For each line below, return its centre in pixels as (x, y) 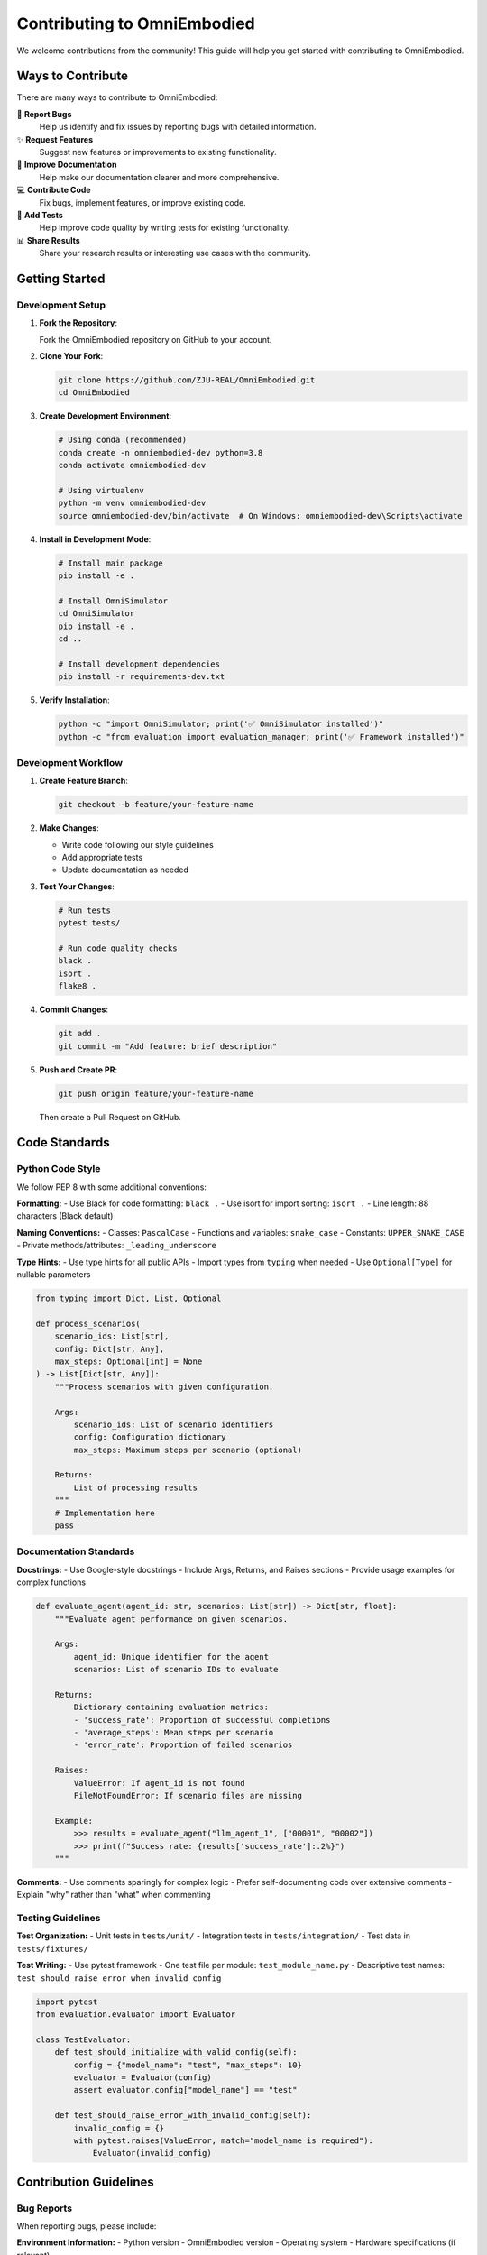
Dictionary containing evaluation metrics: (171, 1707)
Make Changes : (69, 828)
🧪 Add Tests (40, 215)
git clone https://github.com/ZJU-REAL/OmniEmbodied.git (187, 380)
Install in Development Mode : (95, 539)
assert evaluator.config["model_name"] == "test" (185, 2090)
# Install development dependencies (139, 664)
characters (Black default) (65, 1216)
